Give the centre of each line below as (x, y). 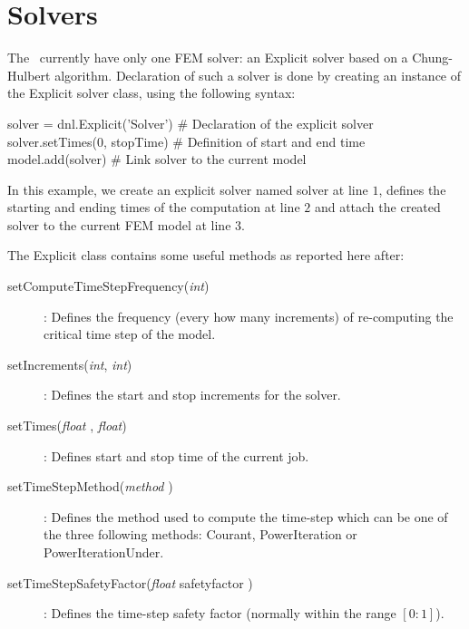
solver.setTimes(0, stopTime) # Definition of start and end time (186, 141)
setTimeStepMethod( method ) (90, 486)
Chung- (432, 58)
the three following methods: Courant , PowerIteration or (200, 534)
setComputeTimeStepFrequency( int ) (108, 286)
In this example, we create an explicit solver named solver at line (188, 189)
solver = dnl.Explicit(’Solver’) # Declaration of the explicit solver (191, 123)
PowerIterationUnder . (104, 552)
